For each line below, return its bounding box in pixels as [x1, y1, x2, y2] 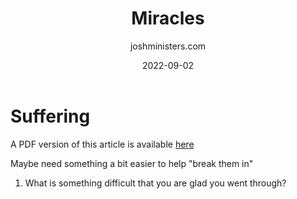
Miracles [131, 7, 205, 30]
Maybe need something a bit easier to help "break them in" [10, 157, 254, 169]
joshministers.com [129, 40, 207, 52]
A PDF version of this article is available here [10, 138, 195, 150]
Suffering [10, 105, 91, 127]
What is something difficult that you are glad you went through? [24, 177, 287, 189]
